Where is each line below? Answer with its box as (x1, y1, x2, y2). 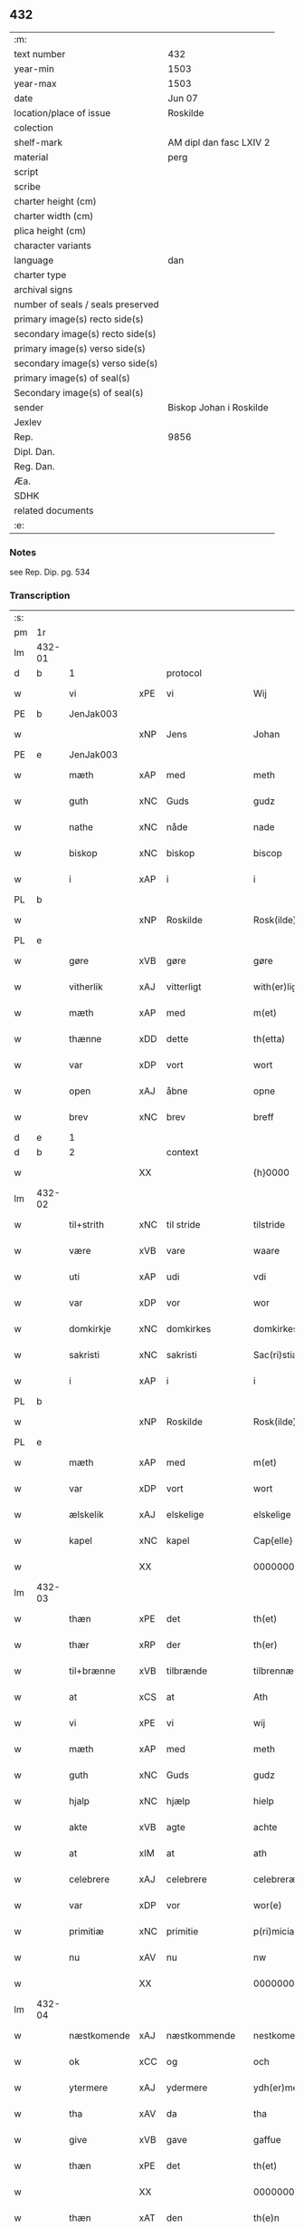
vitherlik (69, 980, 104, 993)
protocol (166, 667, 202, 680)
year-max (14, 77, 57, 90)
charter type (14, 268, 67, 281)
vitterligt (166, 980, 202, 993)
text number (14, 47, 66, 60)
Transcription (9, 589, 71, 602)
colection (14, 121, 54, 134)
